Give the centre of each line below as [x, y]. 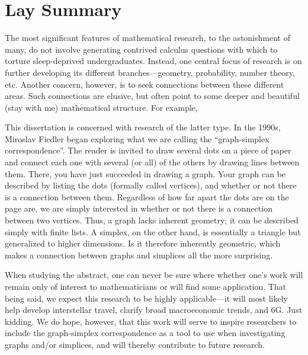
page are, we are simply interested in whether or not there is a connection [139, 208]
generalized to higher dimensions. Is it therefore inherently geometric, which [143, 243]
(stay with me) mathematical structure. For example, [101, 107]
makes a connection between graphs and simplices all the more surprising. [139, 255]
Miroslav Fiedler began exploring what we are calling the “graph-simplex [137, 138]
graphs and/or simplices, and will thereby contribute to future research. [135, 344]
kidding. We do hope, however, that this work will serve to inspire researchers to [151, 321]
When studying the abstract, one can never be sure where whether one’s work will [154, 275]
